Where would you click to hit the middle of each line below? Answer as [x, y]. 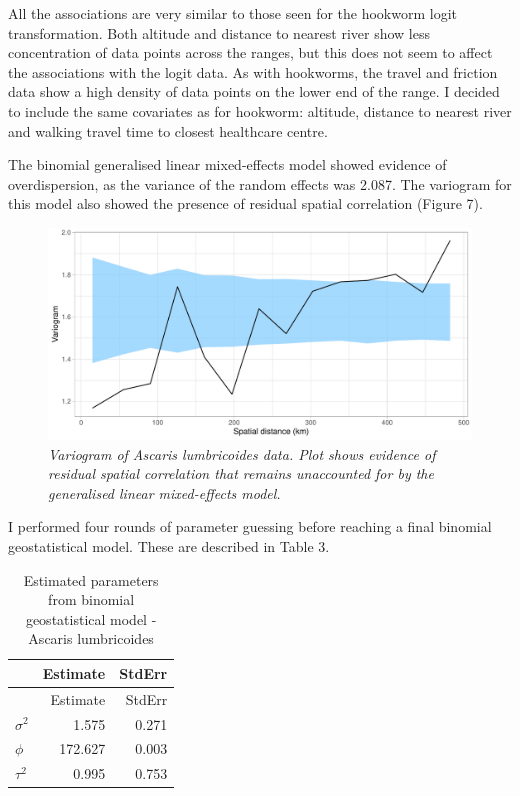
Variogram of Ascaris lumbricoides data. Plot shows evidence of [242, 453]
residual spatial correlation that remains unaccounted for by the [241, 473]
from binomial [91, 599]
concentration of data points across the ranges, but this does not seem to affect [250, 52]
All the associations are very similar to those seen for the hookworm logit [233, 13]
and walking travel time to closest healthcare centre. [168, 130]
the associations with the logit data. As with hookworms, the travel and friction [253, 71]
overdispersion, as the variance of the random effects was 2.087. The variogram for [260, 183]
